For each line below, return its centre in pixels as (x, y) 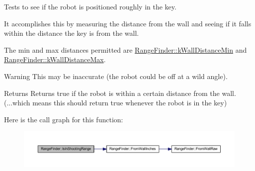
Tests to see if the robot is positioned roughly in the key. (90, 6)
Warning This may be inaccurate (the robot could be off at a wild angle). (116, 76)
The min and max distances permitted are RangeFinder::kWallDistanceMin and (126, 49)
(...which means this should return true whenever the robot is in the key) (116, 103)
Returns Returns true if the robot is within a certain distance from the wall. (120, 93)
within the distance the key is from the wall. (72, 33)
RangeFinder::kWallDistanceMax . (55, 59)
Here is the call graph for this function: (64, 119)
